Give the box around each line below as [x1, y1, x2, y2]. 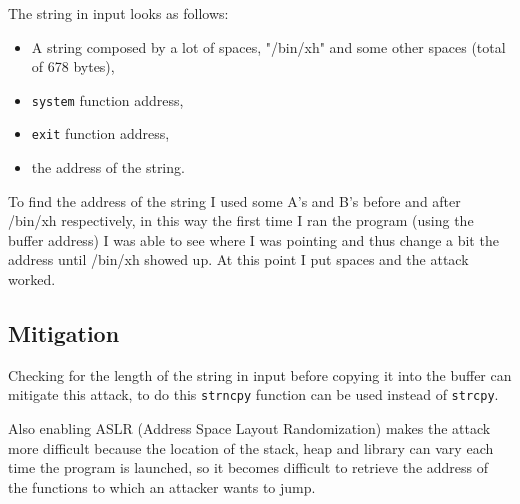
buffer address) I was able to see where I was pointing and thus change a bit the [8, 229, 499, 250]
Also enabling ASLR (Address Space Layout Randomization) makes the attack [8, 418, 491, 439]
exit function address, [31, 123, 170, 144]
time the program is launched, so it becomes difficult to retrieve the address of [8, 457, 489, 478]
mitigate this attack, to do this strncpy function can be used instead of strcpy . [8, 384, 499, 405]
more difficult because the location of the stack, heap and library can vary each [8, 437, 494, 458]
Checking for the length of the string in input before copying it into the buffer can [8, 364, 512, 385]
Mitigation [8, 318, 120, 349]
